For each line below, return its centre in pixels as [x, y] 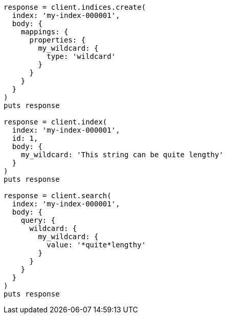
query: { [38, 220]
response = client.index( [55, 122]
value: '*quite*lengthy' [96, 245]
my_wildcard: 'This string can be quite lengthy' [122, 155]
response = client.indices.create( [75, 7]
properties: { [58, 40]
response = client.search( [58, 196]
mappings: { [44, 32]
